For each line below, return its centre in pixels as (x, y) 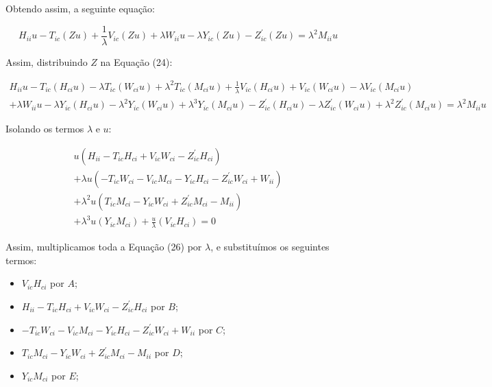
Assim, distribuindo (47, 61)
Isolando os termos (45, 129)
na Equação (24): (136, 61)
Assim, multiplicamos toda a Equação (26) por (104, 247)
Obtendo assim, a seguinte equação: (80, 8)
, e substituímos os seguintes (270, 247)
